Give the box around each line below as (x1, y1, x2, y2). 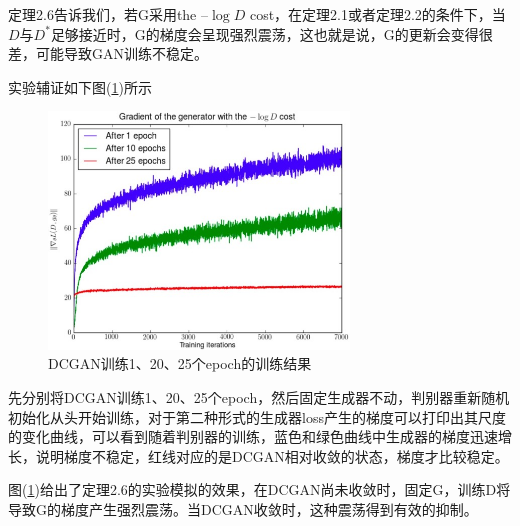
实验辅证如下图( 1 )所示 (8, 76, 152, 97)
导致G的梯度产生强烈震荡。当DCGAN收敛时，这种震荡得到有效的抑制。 (8, 498, 478, 519)
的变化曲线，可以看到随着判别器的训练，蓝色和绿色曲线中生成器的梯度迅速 (8, 426, 498, 447)
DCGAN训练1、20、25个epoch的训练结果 (48, 353, 312, 374)
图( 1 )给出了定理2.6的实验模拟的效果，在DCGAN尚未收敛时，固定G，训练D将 (8, 479, 511, 500)
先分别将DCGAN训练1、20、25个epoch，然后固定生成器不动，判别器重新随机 (8, 386, 510, 407)
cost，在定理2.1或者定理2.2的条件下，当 (249, 4, 506, 24)
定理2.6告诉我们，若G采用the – (8, 4, 208, 24)
